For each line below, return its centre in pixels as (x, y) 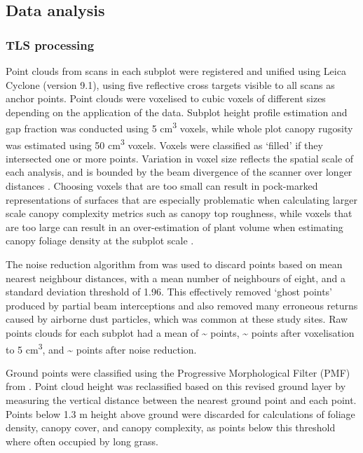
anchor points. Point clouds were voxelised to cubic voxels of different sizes (166, 98)
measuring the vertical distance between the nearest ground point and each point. (181, 400)
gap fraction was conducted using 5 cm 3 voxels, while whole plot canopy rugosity (179, 127)
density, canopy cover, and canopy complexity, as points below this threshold (171, 427)
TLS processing (50, 44)
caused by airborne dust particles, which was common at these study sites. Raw (177, 319)
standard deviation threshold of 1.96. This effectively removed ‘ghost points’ (169, 292)
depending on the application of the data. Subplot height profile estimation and (177, 112)
